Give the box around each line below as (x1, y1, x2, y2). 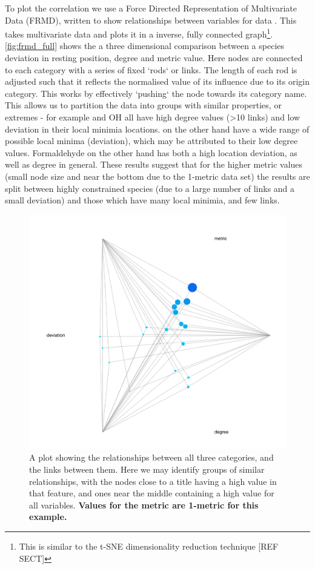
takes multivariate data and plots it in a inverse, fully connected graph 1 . (5, 26, 273, 40)
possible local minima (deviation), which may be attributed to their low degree (5, 134, 298, 147)
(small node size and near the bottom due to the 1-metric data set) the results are (5, 169, 310, 182)
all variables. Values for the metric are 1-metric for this (29, 498, 259, 511)
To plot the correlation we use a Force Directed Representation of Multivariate (5, 2, 297, 14)
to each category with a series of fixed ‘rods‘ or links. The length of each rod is (5, 63, 297, 76)
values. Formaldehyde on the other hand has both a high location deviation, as (5, 146, 297, 159)
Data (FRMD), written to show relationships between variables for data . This (5, 13, 297, 26)
